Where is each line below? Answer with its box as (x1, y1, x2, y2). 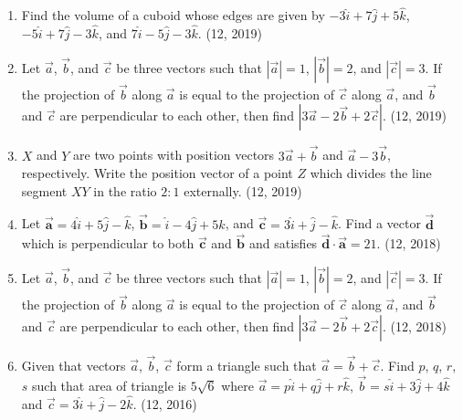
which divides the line (310, 163, 432, 183)
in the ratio (93, 181, 157, 200)
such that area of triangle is (32, 375, 187, 394)
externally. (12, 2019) (184, 181, 302, 200)
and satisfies (249, 234, 318, 253)
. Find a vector (338, 214, 421, 233)
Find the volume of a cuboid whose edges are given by (21, 5, 325, 25)
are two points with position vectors (73, 145, 275, 164)
